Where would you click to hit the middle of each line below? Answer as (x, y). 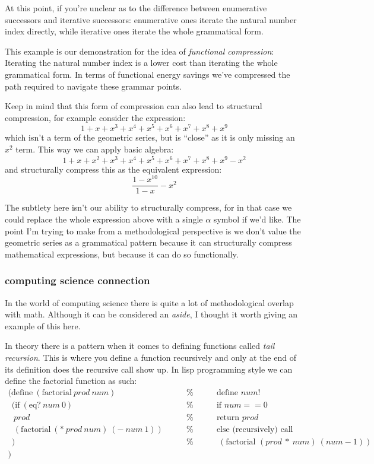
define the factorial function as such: (71, 381)
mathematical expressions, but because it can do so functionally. (122, 254)
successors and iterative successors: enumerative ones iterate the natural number (151, 19)
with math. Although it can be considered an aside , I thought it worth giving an (151, 314)
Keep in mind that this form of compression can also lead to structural (134, 106)
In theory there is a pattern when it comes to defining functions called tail (140, 346)
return (228, 417)
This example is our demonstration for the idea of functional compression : (140, 51)
